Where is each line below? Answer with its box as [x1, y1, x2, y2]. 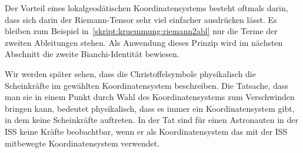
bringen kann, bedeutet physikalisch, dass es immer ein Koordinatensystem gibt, [5, 102, 295, 114]
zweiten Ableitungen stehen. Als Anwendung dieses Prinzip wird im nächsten [5, 36, 283, 48]
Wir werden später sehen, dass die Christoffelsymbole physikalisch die [5, 67, 256, 79]
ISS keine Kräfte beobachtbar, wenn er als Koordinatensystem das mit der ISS [5, 125, 288, 137]
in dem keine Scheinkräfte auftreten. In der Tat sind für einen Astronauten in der [5, 114, 298, 126]
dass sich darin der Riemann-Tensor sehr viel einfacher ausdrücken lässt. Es [5, 13, 277, 25]
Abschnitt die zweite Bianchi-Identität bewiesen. [5, 48, 179, 60]
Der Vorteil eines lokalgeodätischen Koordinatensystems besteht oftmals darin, [5, 2, 288, 14]
